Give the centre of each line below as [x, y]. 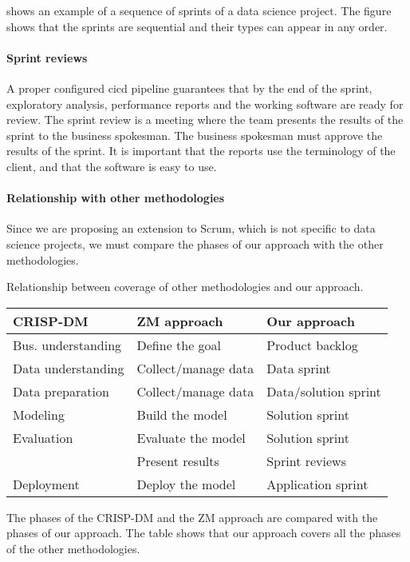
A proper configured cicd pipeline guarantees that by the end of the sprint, [189, 88]
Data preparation [61, 391]
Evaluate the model [191, 437]
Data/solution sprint [324, 391]
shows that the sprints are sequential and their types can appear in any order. [197, 26]
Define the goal [179, 345]
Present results [178, 460]
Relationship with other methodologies [116, 198]
